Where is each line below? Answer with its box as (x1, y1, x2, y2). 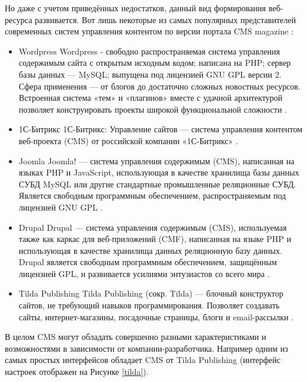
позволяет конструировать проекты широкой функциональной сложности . (18, 103, 287, 115)
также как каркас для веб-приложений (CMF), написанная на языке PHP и (18, 233, 292, 245)
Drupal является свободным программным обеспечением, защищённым (18, 256, 277, 268)
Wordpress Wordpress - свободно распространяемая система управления (18, 44, 280, 57)
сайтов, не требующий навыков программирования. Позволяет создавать (18, 299, 280, 311)
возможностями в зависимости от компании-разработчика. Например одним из (5, 342, 289, 354)
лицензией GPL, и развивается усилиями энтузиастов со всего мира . (18, 267, 270, 279)
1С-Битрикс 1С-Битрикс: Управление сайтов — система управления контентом (18, 123, 303, 135)
